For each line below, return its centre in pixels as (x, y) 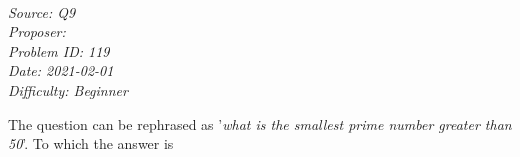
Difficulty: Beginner (68, 89)
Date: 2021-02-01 (61, 70)
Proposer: (37, 31)
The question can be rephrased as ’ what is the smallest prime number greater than (260, 123)
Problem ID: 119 (59, 50)
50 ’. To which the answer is (91, 143)
